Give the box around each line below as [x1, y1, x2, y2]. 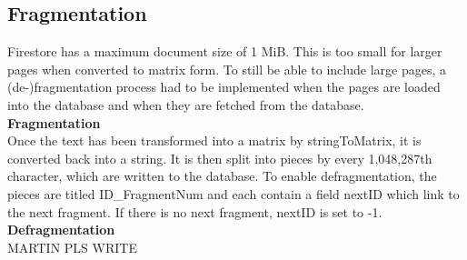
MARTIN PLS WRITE [7, 237, 137, 256]
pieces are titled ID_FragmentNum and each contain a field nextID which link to [7, 184, 460, 203]
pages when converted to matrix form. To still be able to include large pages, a [7, 59, 446, 78]
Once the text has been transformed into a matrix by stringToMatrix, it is [7, 131, 422, 150]
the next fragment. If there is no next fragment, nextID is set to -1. [7, 202, 383, 221]
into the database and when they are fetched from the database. [7, 95, 364, 114]
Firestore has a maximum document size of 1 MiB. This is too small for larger [7, 42, 442, 61]
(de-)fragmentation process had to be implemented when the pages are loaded [7, 77, 441, 96]
